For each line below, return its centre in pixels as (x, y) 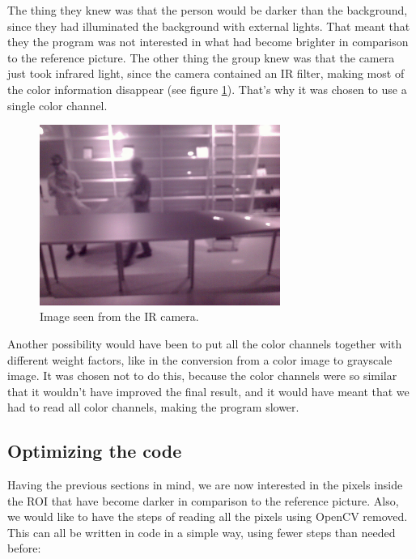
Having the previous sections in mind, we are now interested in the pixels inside (205, 485)
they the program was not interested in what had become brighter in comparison (208, 42)
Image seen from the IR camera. (119, 316)
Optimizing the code (95, 451)
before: (24, 548)
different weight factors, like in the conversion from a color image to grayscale (200, 359)
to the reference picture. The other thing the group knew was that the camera (201, 57)
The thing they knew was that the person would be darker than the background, (208, 10)
